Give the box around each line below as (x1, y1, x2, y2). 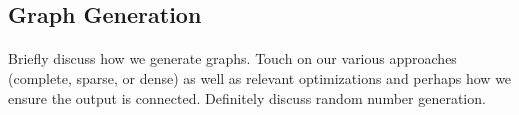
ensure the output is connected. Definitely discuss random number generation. (8, 87, 486, 108)
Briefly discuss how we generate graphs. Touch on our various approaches (8, 48, 457, 69)
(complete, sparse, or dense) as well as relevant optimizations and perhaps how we (8, 67, 512, 88)
